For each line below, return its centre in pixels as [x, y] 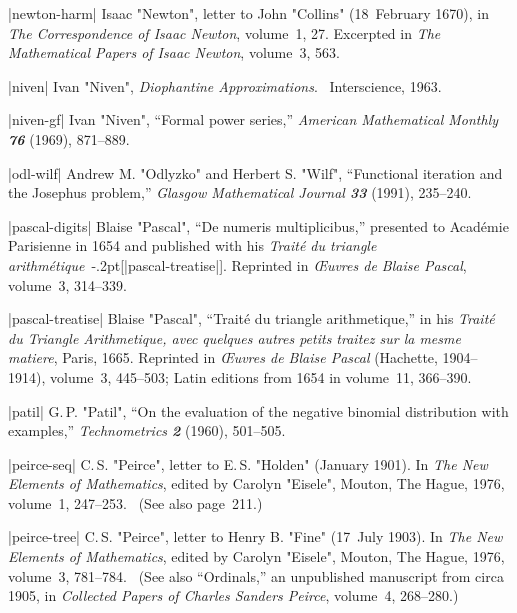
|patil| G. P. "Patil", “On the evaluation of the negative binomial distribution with [258, 410]
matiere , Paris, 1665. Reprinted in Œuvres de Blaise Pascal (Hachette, [223, 357]
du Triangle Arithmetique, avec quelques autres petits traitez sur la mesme [234, 337]
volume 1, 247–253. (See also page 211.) [135, 502]
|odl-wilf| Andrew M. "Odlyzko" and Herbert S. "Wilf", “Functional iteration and [255, 172]
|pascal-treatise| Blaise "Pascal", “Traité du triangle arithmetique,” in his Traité [251, 318]
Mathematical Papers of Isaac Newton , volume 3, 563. [174, 52]
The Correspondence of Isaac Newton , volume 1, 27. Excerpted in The [224, 32]
